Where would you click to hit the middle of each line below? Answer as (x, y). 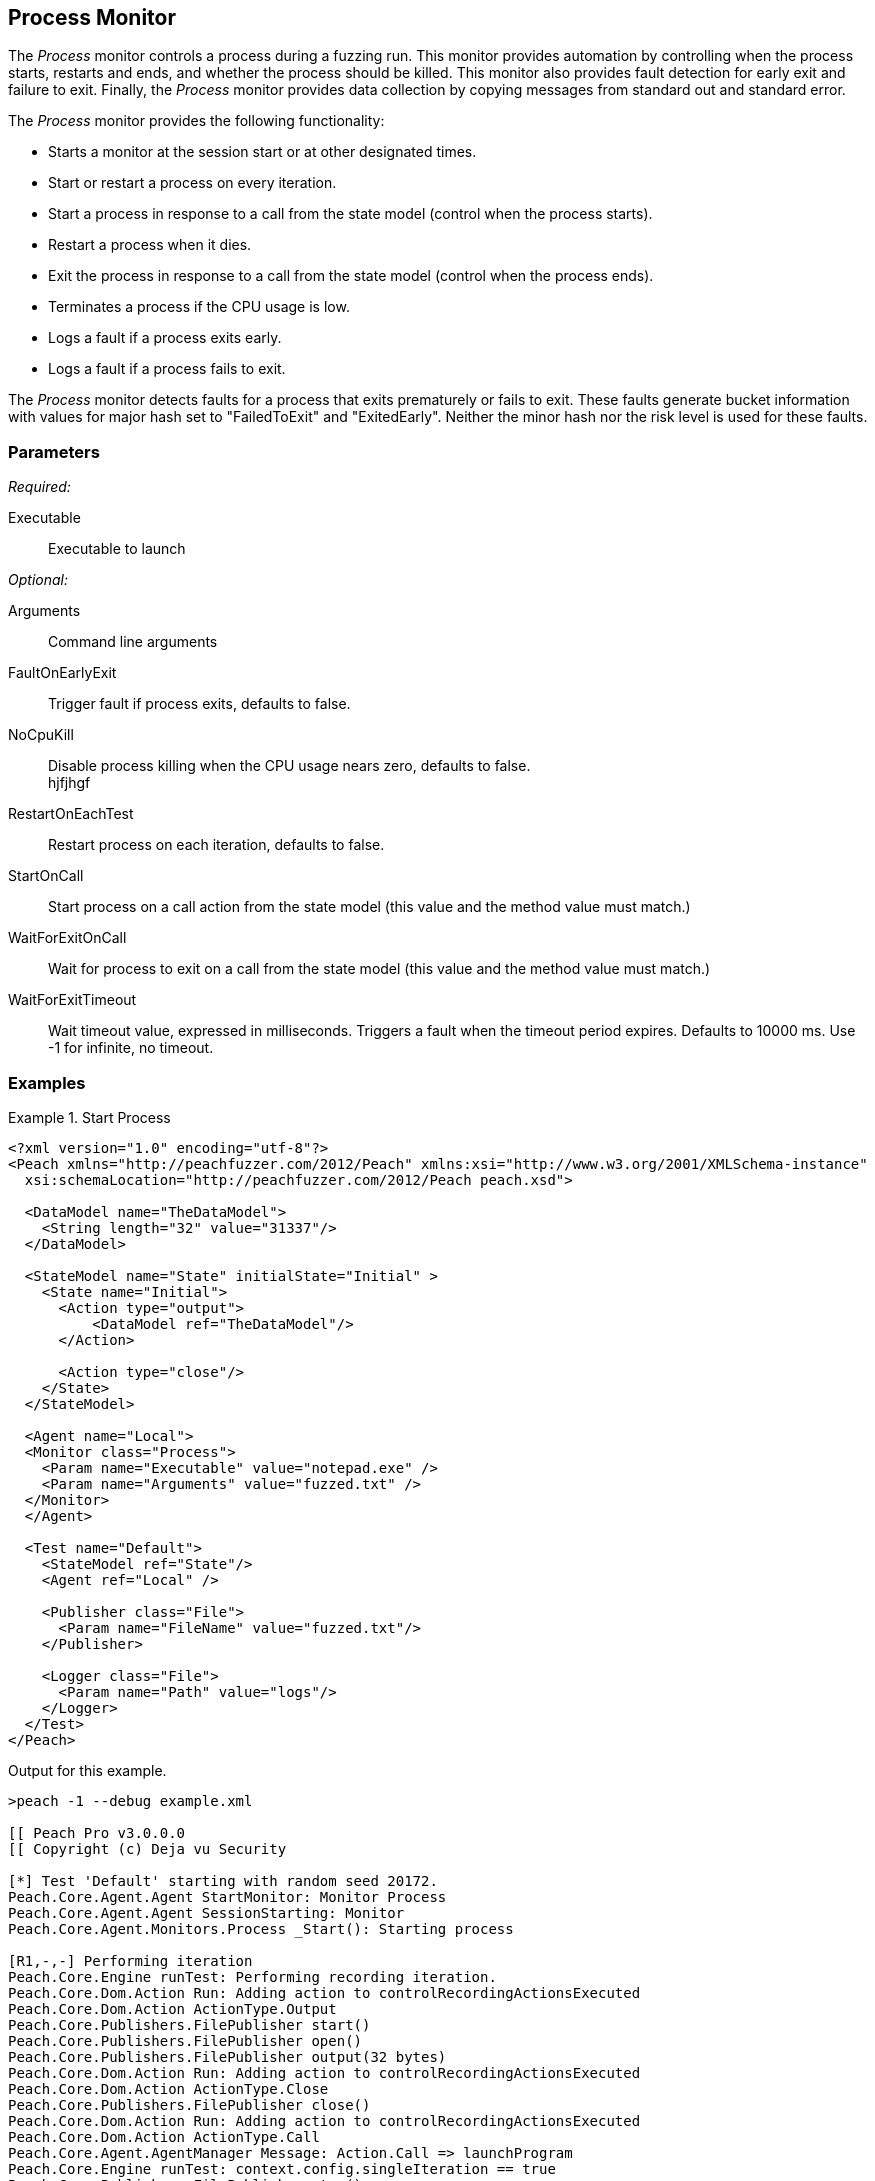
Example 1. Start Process (89, 1117)
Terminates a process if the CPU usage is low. (199, 307)
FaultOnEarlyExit (62, 673)
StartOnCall (46, 876)
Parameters (54, 451)
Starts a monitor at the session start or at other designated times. (262, 152)
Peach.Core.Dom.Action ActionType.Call (164, 2136)
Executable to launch (117, 549)
